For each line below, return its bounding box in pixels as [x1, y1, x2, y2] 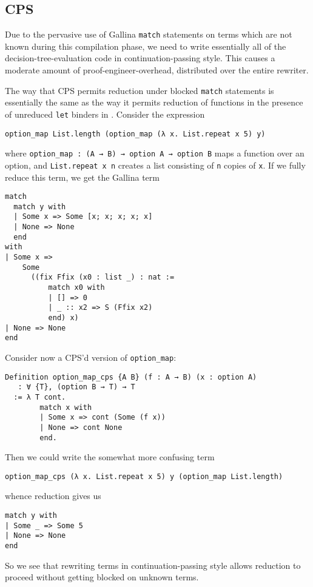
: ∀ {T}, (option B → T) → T [18, 383, 135, 392]
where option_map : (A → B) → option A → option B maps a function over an [5, 147, 305, 159]
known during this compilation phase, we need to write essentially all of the [5, 39, 286, 52]
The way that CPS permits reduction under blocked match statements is [5, 84, 274, 96]
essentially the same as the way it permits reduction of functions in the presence [5, 96, 303, 109]
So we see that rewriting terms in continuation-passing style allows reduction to [5, 558, 301, 571]
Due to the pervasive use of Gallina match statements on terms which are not [5, 28, 292, 41]
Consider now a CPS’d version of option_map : [5, 351, 177, 363]
